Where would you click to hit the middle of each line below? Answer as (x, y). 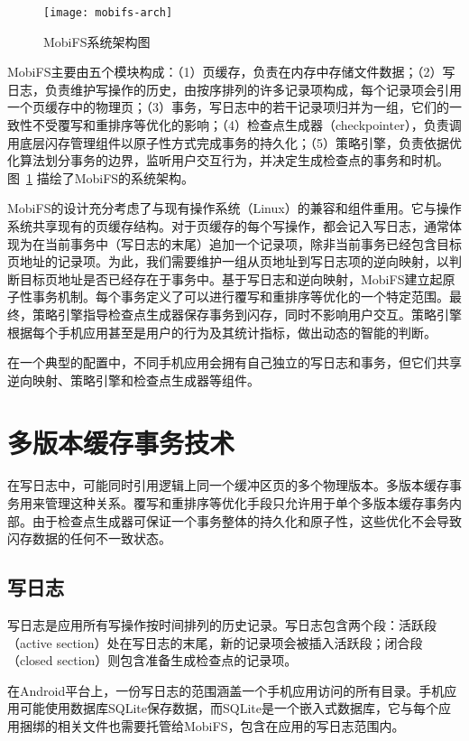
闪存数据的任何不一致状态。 (89, 538)
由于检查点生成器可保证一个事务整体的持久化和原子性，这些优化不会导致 (247, 520)
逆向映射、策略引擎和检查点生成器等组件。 (133, 380)
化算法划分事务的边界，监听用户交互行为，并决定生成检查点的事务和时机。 (228, 160)
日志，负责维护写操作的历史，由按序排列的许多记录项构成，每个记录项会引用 (234, 89)
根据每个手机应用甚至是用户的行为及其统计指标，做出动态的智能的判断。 (222, 332)
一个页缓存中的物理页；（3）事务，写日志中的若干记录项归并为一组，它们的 (228, 107)
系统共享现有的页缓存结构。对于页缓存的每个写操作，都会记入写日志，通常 (228, 226)
